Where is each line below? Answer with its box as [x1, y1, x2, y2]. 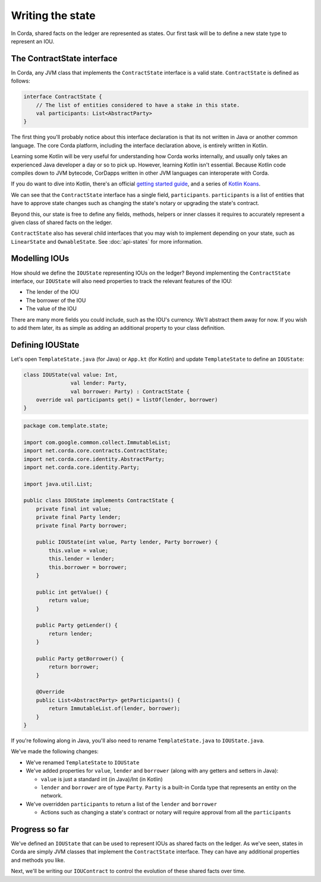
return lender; [48, 630, 93, 637]
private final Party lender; [36, 514, 121, 521]
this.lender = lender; [48, 556, 115, 562]
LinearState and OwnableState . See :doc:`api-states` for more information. [11, 238, 203, 245]
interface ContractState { [23, 93, 102, 100]
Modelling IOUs [11, 253, 70, 264]
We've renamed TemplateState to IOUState [26, 758, 140, 766]
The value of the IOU [26, 305, 77, 312]
